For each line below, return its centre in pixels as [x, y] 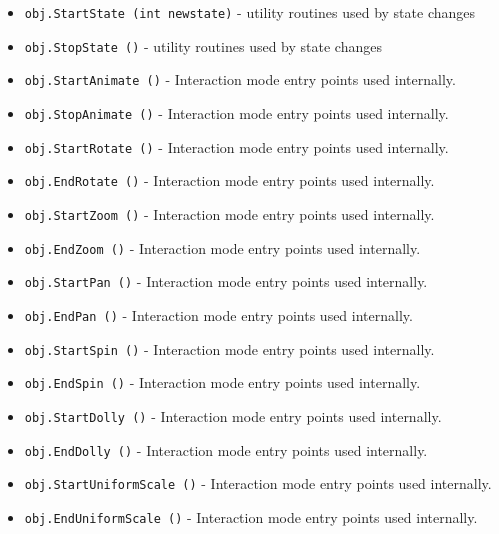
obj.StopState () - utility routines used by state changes [203, 45]
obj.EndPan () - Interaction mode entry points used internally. [218, 314]
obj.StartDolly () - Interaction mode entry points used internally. [233, 415]
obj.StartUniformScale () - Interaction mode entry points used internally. [258, 483]
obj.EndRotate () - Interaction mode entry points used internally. [229, 180]
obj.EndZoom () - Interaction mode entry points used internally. [222, 247]
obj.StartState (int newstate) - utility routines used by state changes [250, 12]
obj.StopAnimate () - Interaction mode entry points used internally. [236, 112]
